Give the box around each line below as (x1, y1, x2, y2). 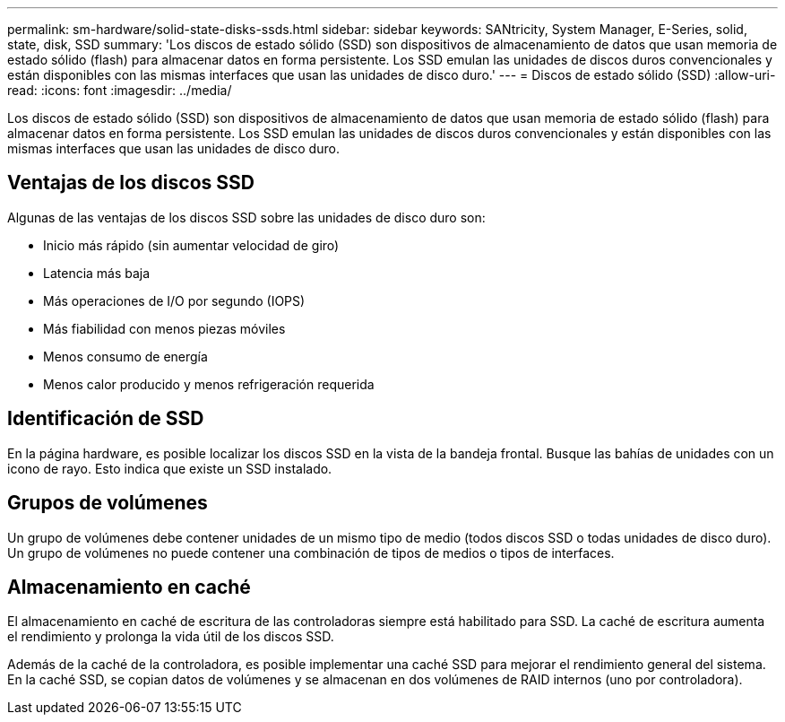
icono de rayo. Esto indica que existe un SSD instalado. (7, 460, 332, 476)
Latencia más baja (43, 265, 151, 281)
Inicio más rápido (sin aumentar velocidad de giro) (43, 237, 340, 253)
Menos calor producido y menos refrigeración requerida (43, 376, 375, 392)
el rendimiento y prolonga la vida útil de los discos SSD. (7, 629, 334, 645)
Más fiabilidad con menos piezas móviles (43, 320, 286, 336)
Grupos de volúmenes (7, 491, 208, 515)
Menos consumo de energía (43, 348, 208, 364)
